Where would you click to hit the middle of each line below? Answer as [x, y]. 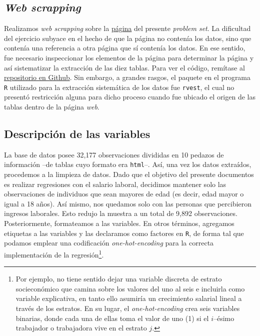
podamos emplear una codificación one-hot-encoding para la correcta [109, 243]
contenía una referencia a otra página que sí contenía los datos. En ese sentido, [125, 48]
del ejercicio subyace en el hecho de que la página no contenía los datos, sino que [128, 38]
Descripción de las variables [77, 133]
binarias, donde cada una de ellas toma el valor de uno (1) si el [112, 318]
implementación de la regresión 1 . [54, 253]
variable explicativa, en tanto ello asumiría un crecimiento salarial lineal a [129, 298]
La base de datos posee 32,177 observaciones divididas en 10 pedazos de [114, 154]
